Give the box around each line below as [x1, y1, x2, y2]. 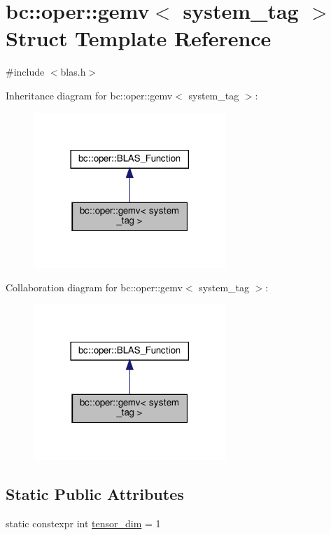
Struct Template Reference [6, 24, 272, 53]
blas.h [60, 64, 86, 79]
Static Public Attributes [6, 483, 184, 505]
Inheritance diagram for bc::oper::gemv [6, 88, 173, 102]
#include [6, 64, 45, 79]
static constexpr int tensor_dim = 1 [6, 516, 161, 531]
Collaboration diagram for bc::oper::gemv [6, 280, 183, 295]
